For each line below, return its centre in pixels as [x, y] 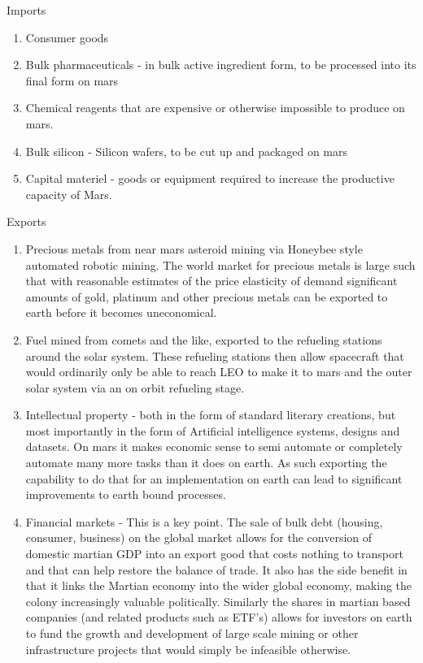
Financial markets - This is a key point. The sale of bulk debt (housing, [204, 521]
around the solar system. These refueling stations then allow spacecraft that [215, 355]
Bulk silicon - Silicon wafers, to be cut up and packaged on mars [187, 151]
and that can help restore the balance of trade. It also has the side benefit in [216, 569]
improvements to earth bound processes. [126, 494]
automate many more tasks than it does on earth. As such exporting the [206, 463]
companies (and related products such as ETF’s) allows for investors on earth [219, 617]
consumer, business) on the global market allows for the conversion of [199, 537]
